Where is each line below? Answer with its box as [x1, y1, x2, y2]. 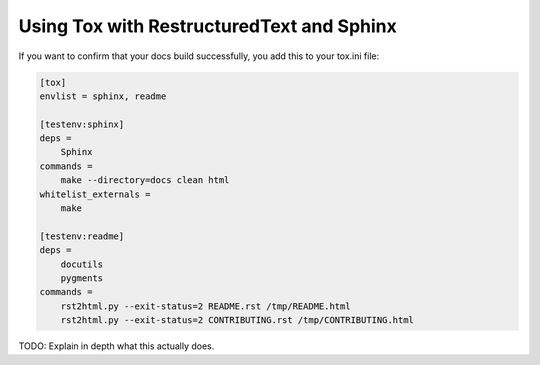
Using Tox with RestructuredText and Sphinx [18, 15, 397, 37]
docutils [60, 258, 104, 270]
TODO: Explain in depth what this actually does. [18, 340, 215, 352]
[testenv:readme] [39, 230, 125, 242]
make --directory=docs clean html [60, 175, 230, 186]
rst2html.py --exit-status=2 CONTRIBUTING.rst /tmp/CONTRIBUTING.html [60, 315, 415, 326]
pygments [60, 273, 104, 284]
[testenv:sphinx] [39, 118, 125, 130]
